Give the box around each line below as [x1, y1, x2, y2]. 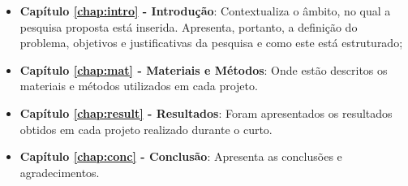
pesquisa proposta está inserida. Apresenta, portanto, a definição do [19, 18, 358, 35]
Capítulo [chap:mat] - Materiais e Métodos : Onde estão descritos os [19, 61, 388, 78]
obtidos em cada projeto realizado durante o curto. [19, 120, 273, 137]
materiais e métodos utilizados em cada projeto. [19, 77, 258, 94]
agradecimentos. [19, 163, 100, 180]
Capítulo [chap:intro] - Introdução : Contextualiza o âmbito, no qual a [19, 2, 391, 19]
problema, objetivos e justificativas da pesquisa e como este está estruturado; [19, 34, 403, 51]
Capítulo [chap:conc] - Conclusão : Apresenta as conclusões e [19, 148, 342, 165]
